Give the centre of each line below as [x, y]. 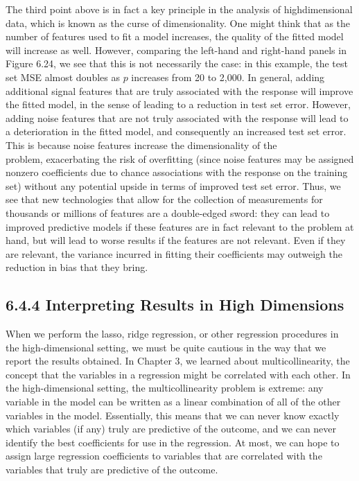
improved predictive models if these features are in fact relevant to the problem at [180, 226]
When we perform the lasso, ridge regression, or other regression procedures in [172, 334]
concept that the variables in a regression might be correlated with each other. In [178, 374]
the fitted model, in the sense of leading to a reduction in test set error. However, [178, 104]
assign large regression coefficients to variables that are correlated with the [164, 456]
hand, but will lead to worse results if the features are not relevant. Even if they [176, 240]
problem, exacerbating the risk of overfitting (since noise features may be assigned [180, 158]
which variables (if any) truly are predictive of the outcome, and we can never [171, 429]
